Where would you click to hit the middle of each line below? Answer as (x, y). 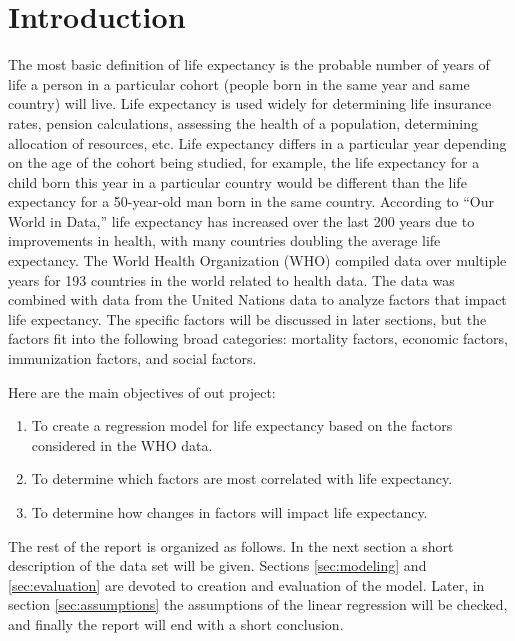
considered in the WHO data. (122, 444)
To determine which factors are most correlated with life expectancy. (242, 478)
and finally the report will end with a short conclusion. (176, 623)
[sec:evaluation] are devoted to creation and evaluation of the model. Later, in (246, 584)
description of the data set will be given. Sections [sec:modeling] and (217, 565)
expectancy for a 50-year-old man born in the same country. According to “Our (251, 201)
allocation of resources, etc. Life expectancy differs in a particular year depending (257, 142)
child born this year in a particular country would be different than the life (237, 181)
